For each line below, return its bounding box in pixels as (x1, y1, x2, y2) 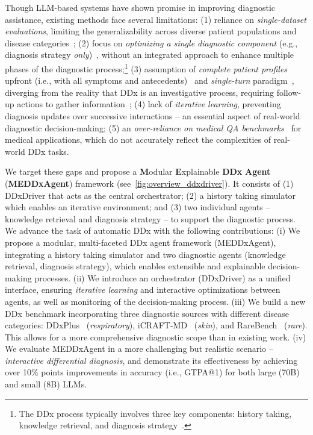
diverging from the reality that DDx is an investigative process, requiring (5, 86, 274, 98)
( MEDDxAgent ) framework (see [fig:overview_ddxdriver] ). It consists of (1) (5, 177, 294, 189)
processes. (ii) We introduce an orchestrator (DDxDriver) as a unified (34, 271, 291, 284)
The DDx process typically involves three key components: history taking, (19, 407, 292, 419)
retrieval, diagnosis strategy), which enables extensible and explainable (5, 260, 265, 272)
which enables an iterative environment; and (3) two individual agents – (5, 201, 270, 213)
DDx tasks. (28, 145, 69, 157)
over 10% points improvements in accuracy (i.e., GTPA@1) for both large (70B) (5, 366, 300, 378)
